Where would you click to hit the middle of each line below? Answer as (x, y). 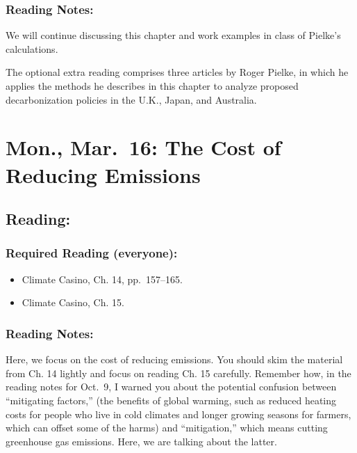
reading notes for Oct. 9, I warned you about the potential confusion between (171, 387)
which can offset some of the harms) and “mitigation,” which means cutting (167, 428)
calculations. (32, 48)
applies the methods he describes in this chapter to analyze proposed (152, 86)
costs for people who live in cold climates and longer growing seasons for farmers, (178, 414)
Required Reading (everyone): (92, 253)
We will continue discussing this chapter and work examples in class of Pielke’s (173, 35)
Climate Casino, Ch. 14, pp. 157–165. (102, 279)
